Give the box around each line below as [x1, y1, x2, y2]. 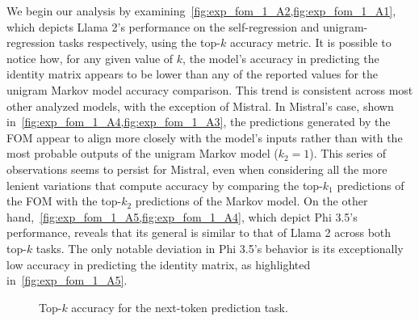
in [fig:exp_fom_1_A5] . [6, 272, 128, 289]
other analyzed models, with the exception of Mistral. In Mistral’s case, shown [6, 97, 394, 114]
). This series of [309, 145, 387, 162]
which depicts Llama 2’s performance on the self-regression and [6, 18, 320, 35]
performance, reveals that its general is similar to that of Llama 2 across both [6, 224, 392, 241]
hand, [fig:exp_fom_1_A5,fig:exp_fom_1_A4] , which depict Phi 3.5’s [6, 208, 358, 225]
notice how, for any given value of [6, 49, 174, 66]
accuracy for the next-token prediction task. [71, 298, 288, 315]
